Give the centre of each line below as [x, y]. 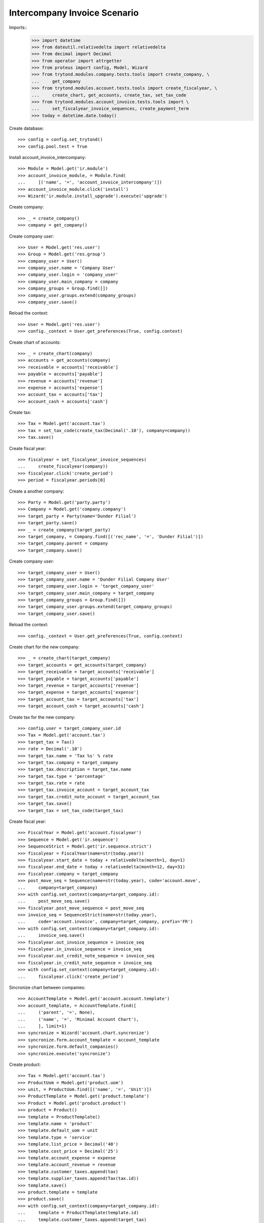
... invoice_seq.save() [51, 935]
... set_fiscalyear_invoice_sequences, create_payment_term [110, 109]
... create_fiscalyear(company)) [63, 466]
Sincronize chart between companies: [47, 987]
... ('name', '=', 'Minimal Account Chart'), [78, 1019]
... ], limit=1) [42, 1026]
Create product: [25, 1064]
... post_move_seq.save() [54, 901]
